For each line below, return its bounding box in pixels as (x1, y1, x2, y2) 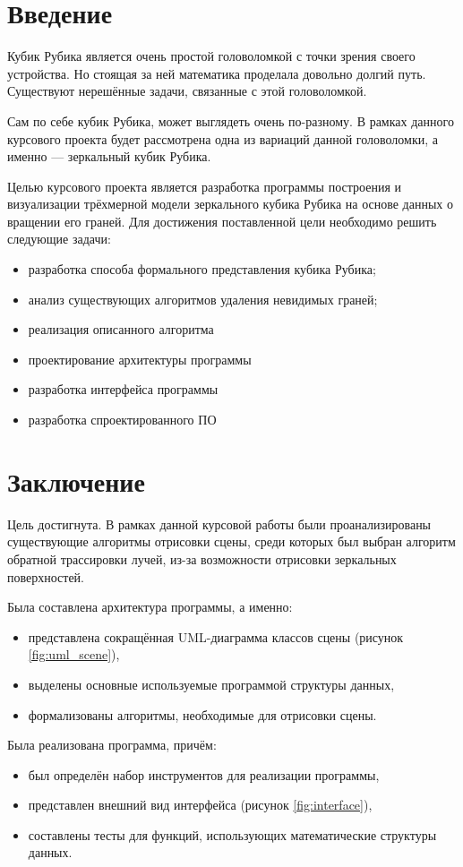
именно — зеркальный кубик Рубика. (7, 147, 211, 166)
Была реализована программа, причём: (7, 735, 217, 754)
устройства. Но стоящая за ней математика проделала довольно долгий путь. (7, 64, 426, 82)
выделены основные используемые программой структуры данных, (28, 674, 395, 693)
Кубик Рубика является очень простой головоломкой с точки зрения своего (7, 47, 416, 65)
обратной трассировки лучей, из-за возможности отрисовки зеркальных (7, 549, 397, 568)
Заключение (7, 462, 145, 499)
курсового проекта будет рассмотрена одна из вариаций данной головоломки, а (7, 129, 438, 148)
